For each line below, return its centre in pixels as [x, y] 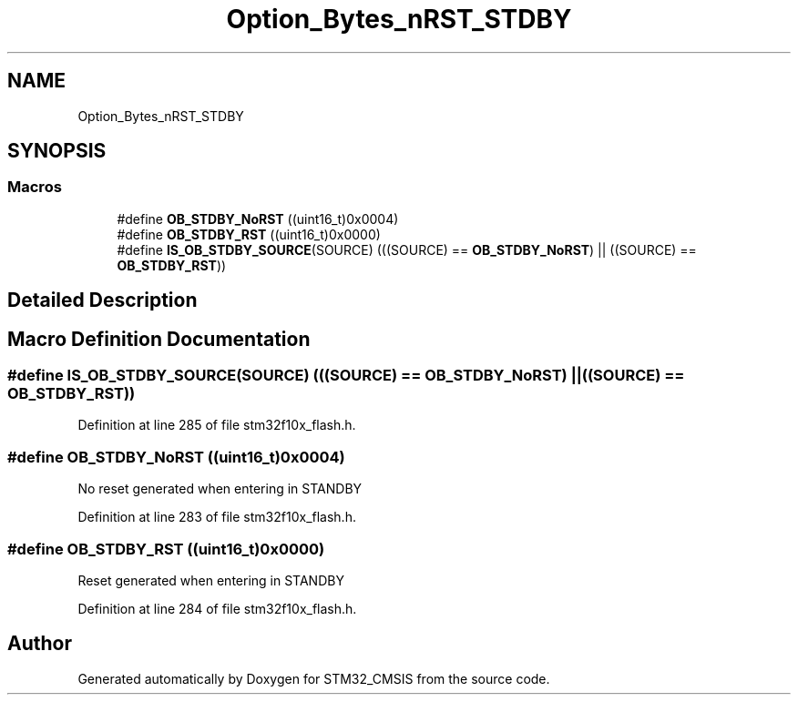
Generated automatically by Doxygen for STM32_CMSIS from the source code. [314, 678]
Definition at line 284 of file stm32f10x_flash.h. [217, 608]
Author [40, 644]
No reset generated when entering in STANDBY [220, 489]
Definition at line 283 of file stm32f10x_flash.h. [217, 517]
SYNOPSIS [57, 151]
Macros [35, 187]
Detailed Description [102, 300]
